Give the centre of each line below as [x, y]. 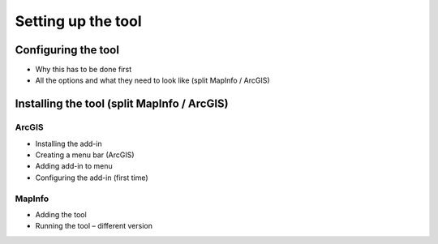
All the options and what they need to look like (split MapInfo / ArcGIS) [153, 80]
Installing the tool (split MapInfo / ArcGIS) [122, 104]
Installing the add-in [69, 143]
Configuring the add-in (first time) [92, 178]
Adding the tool [61, 214]
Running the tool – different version [94, 226]
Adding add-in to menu [74, 166]
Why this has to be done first [84, 70]
